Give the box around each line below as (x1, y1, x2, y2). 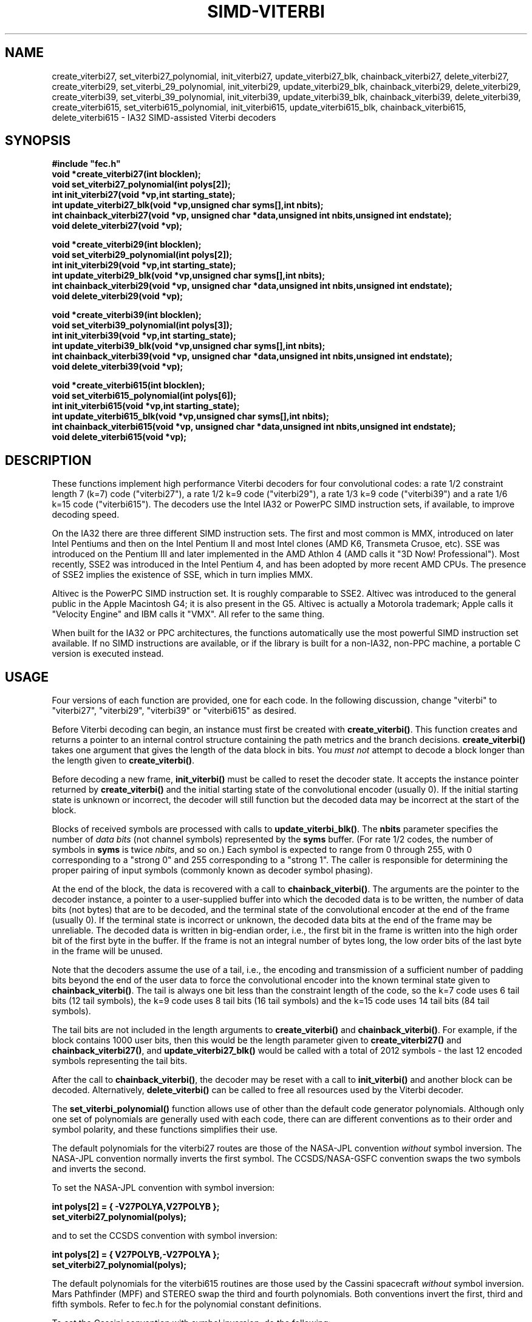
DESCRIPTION (5, 452, 92, 468)
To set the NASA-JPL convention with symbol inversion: (52, 1182, 275, 1193)
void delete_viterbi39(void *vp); (52, 361, 183, 372)
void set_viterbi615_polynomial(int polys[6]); (52, 390, 237, 401)
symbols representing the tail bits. (52, 1056, 188, 1066)
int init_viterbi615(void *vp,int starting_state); (52, 401, 240, 412)
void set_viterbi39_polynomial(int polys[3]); (52, 320, 233, 331)
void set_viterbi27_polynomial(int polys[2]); (52, 179, 231, 190)
